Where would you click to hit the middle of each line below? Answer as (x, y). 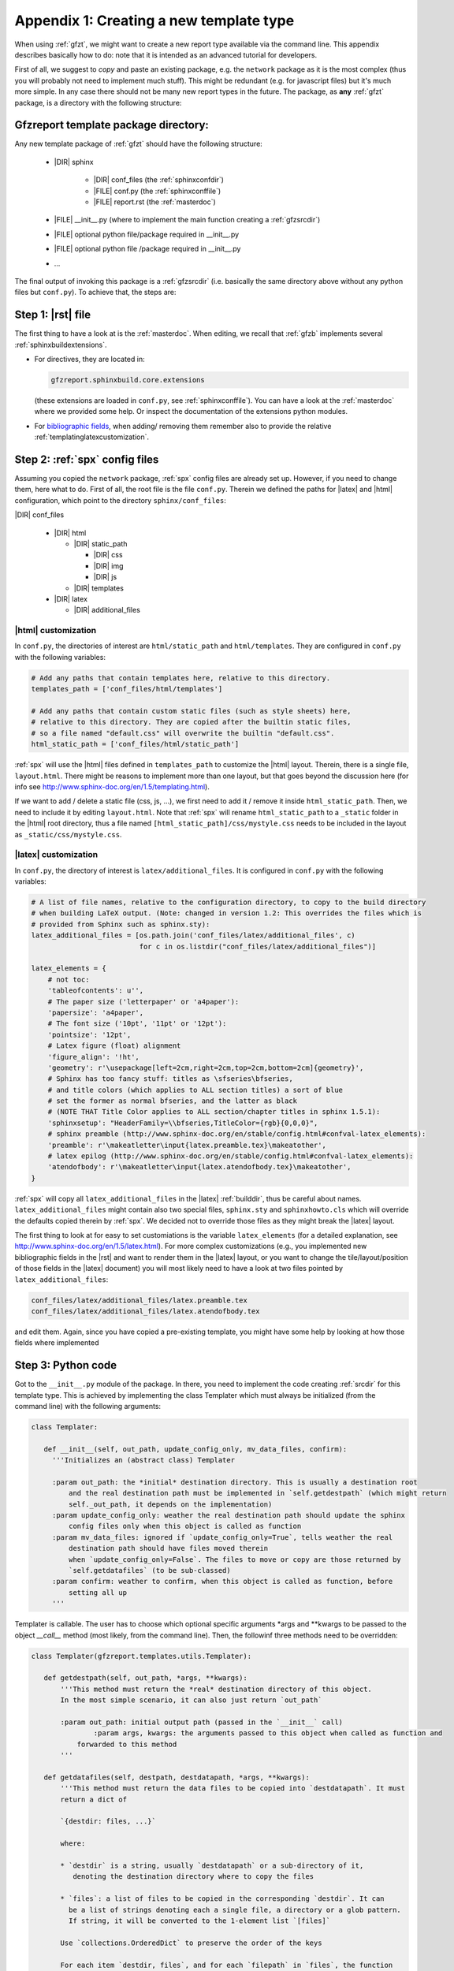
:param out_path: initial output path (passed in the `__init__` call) (201, 1722)
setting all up (98, 1592)
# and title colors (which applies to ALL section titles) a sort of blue (195, 1090)
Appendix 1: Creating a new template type (154, 20)
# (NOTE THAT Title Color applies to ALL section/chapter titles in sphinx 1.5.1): (214, 1112)
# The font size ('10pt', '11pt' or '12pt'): (137, 1024)
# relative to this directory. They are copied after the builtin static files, (191, 722)
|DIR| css (108, 555)
